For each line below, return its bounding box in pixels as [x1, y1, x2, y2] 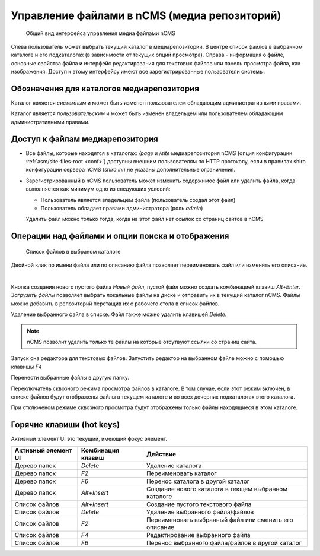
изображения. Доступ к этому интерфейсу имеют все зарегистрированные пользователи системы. [11, 68, 265, 75]
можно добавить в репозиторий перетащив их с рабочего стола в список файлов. [11, 300, 220, 307]
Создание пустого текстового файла [146, 500, 252, 508]
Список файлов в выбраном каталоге [25, 248, 121, 255]
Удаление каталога [146, 461, 202, 469]
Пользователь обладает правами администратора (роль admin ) [40, 205, 203, 212]
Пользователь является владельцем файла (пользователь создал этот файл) [40, 196, 236, 203]
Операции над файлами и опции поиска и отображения [11, 231, 229, 241]
